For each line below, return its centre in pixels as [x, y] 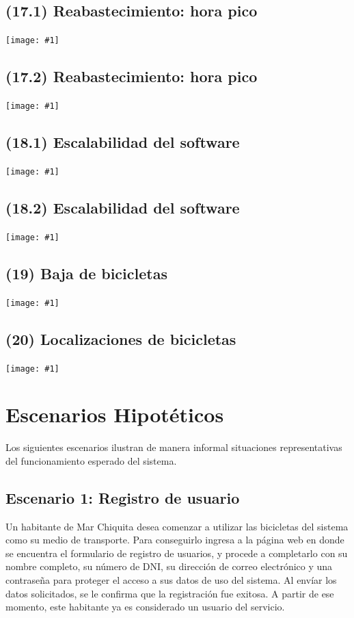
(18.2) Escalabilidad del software [123, 207]
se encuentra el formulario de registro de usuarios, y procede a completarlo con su [177, 553]
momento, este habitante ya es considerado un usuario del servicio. [145, 607]
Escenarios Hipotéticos [115, 414]
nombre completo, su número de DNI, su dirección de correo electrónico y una [169, 566]
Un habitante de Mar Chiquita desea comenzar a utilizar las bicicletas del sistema [177, 526]
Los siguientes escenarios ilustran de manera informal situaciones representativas [174, 447]
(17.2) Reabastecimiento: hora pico [132, 76]
